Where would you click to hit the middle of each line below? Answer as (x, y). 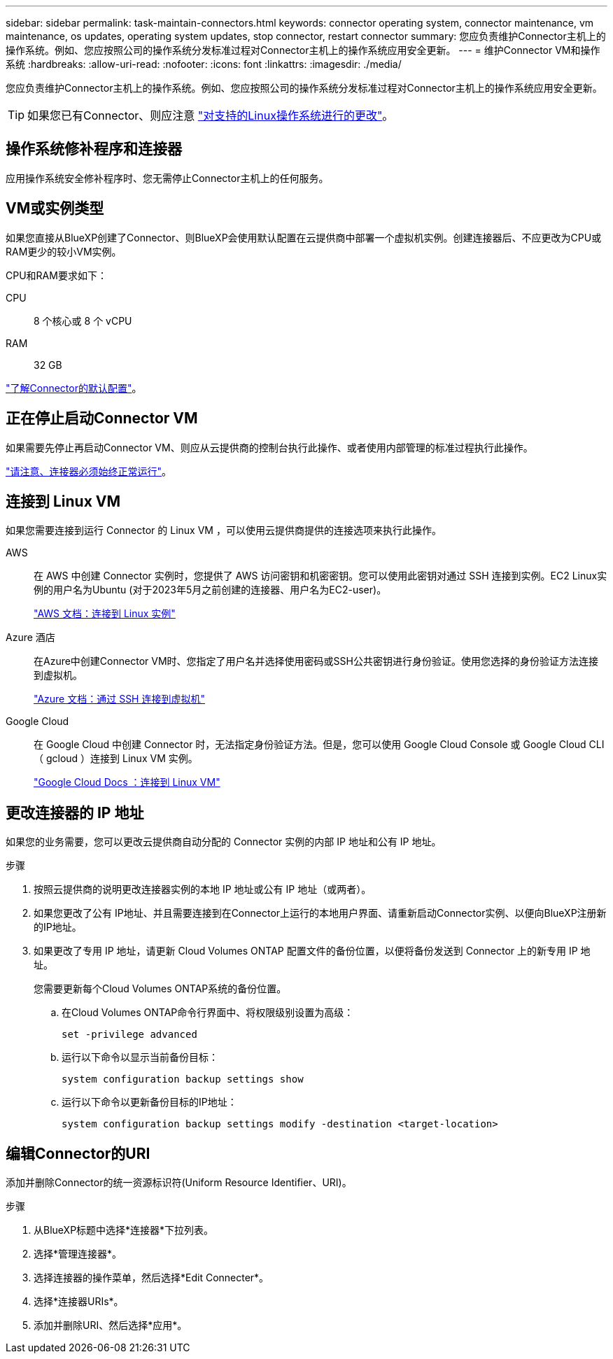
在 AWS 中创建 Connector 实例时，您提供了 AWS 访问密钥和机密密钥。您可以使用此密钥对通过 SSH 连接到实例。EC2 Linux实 (320, 576)
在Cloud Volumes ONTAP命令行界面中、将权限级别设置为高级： (208, 1013)
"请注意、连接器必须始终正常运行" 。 (89, 471)
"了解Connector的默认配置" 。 (74, 388)
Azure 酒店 (30, 638)
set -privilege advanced (129, 1035)
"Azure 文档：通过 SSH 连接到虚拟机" (119, 699)
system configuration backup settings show (183, 1079)
